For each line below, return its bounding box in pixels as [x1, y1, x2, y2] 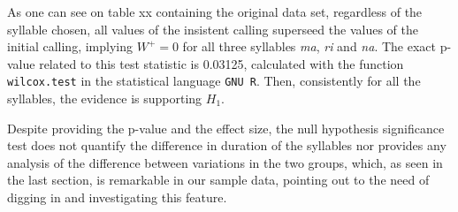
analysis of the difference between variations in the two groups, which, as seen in [7, 153, 443, 171]
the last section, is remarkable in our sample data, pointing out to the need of [7, 170, 430, 189]
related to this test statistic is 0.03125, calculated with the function [39, 54, 404, 72]
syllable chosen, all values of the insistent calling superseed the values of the [7, 19, 418, 38]
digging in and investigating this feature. [7, 188, 227, 206]
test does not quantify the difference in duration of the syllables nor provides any [7, 136, 447, 155]
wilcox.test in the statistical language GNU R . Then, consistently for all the [7, 72, 421, 90]
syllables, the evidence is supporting [7, 89, 202, 108]
